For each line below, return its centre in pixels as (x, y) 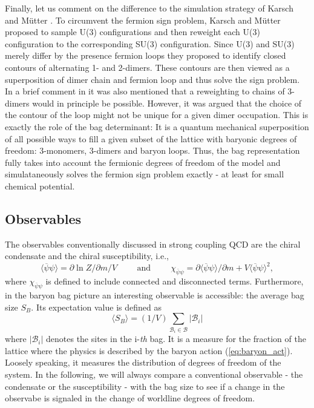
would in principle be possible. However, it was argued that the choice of (167, 103)
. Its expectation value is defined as (96, 307)
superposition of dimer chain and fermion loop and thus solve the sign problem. (152, 79)
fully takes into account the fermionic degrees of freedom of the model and (143, 162)
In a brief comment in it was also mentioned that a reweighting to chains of (145, 91)
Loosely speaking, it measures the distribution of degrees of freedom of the (143, 362)
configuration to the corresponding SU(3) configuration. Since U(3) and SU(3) (150, 43)
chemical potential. (40, 186)
